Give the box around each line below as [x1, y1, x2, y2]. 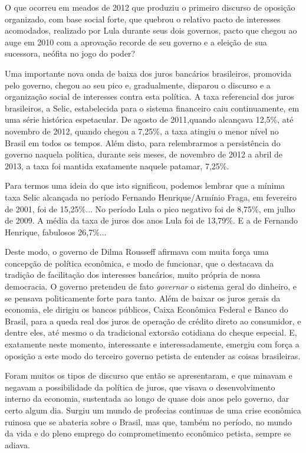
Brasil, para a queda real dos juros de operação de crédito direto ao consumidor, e [5, 314, 301, 327]
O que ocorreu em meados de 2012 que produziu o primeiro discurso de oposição [5, 1, 295, 13]
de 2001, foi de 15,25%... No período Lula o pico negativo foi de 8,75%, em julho [5, 202, 295, 215]
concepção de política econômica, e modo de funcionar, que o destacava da [5, 257, 274, 269]
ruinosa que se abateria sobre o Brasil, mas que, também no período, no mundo [5, 415, 292, 428]
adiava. [5, 438, 30, 451]
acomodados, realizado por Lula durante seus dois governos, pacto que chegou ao [5, 24, 297, 37]
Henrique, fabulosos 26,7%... [5, 225, 107, 238]
